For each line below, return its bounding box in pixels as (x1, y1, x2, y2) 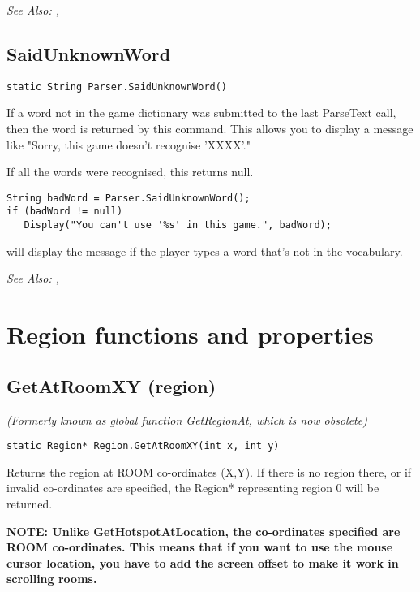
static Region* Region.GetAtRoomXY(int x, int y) (6, 440, 280, 452)
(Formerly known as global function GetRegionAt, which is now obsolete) (6, 411, 367, 428)
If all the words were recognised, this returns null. (6, 163, 254, 180)
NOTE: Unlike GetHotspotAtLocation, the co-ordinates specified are (6, 522, 401, 539)
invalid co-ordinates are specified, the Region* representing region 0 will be (6, 479, 379, 496)
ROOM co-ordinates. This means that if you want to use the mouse (6, 538, 393, 555)
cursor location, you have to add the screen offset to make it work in (6, 554, 399, 571)
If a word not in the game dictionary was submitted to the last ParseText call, (6, 104, 396, 121)
